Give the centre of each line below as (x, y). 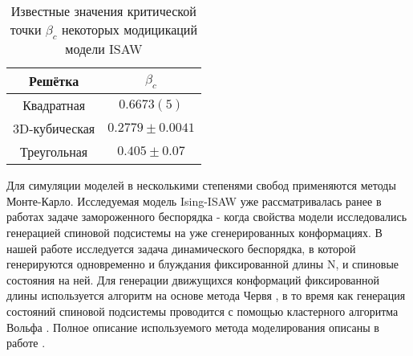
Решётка (54, 81)
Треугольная (54, 152)
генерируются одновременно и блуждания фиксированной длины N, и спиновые (203, 264)
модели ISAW (104, 49)
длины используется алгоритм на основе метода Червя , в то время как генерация (206, 295)
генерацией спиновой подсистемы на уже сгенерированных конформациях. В (194, 232)
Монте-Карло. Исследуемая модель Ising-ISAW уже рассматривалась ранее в (194, 201)
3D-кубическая (54, 129)
